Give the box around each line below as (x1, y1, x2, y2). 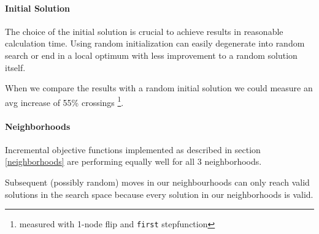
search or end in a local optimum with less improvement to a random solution (5, 48, 298, 61)
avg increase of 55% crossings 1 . (5, 94, 124, 108)
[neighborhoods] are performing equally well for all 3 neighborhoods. (5, 155, 262, 168)
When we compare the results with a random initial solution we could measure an (5, 81, 313, 94)
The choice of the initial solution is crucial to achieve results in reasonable (5, 25, 283, 37)
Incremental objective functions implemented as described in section (5, 143, 261, 156)
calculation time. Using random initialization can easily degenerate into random (5, 37, 305, 50)
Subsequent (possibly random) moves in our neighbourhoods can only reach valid (5, 176, 310, 188)
